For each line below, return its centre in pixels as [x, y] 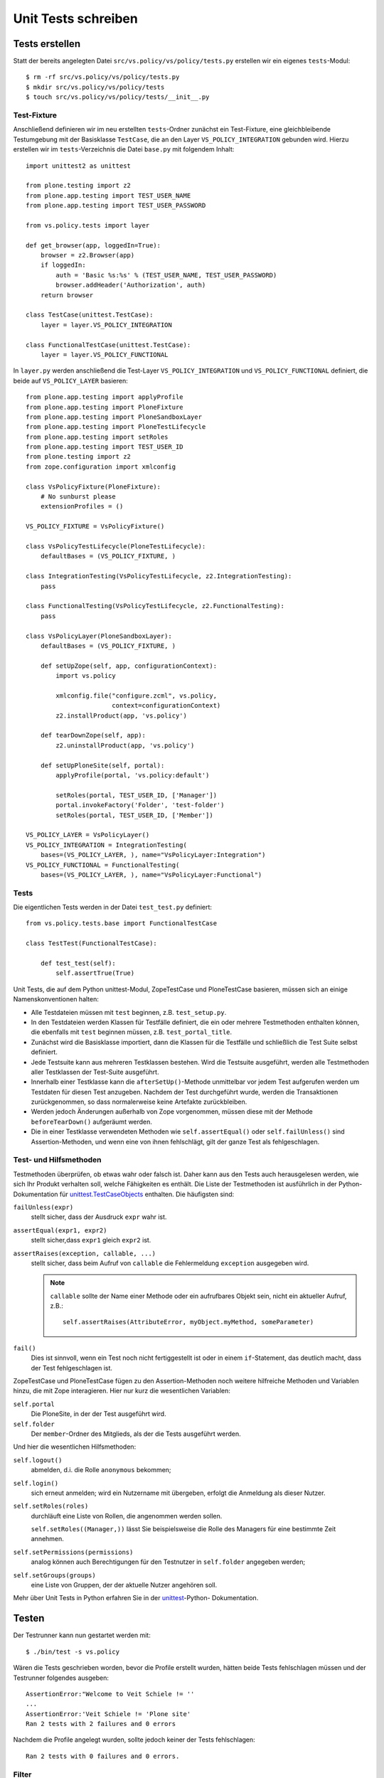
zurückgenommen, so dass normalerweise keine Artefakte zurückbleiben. [139, 1102]
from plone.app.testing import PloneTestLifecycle [116, 427]
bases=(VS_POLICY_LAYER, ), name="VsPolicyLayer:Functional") [151, 874]
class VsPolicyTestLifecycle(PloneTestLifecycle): [116, 547]
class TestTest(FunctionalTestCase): [92, 943]
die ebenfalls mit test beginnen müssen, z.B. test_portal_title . [132, 1032]
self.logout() [38, 1460]
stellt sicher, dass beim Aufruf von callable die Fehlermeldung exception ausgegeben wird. [170, 1263]
